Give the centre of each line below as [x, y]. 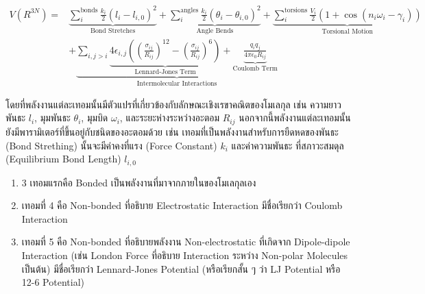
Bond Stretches [113, 31]
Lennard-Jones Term [165, 72]
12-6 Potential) [53, 282]
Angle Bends [215, 31]
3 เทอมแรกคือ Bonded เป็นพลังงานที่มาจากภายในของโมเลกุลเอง [139, 182]
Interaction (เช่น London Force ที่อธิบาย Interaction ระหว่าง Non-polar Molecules [185, 255]
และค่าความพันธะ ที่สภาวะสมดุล [288, 145]
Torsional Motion [347, 32]
